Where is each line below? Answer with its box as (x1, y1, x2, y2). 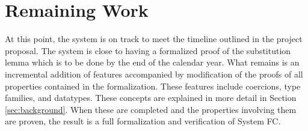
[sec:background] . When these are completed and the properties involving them (5, 103, 297, 115)
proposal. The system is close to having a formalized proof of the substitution (5, 44, 291, 56)
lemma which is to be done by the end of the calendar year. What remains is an (5, 56, 300, 69)
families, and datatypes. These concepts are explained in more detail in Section (5, 91, 297, 104)
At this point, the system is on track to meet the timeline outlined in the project (5, 32, 303, 45)
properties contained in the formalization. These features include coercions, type (5, 79, 301, 92)
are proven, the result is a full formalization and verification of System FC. (5, 115, 281, 127)
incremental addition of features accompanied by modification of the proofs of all (5, 67, 303, 80)
